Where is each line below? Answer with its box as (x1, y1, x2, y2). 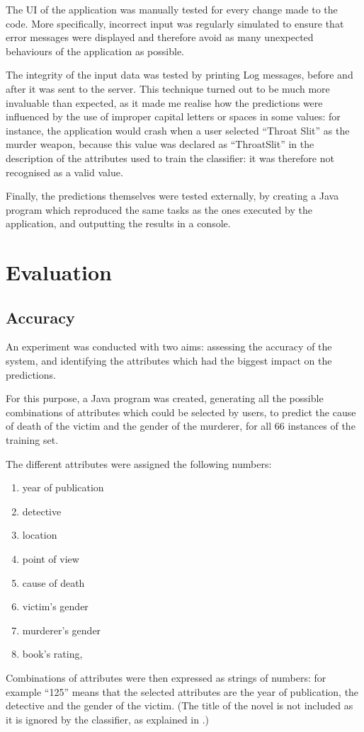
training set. (6, 433, 59, 447)
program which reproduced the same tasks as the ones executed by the (6, 202, 312, 217)
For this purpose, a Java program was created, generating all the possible (6, 391, 324, 406)
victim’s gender (22, 599, 89, 614)
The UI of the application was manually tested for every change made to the (6, 2, 338, 16)
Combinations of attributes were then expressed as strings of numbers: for (6, 670, 326, 685)
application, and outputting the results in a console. (6, 216, 231, 231)
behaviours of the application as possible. (6, 43, 184, 58)
